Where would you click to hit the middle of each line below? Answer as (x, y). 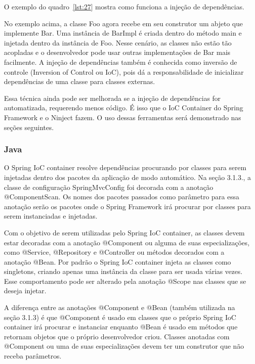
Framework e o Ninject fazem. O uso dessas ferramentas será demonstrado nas (123, 117)
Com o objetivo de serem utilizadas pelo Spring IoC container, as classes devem (125, 232)
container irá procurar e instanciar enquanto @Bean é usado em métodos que (121, 327)
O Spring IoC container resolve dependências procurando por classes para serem (125, 167)
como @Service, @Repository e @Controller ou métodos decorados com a (114, 252)
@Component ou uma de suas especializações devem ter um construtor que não (124, 346)
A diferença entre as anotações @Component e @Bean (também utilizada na (120, 307)
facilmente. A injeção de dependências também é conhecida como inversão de (121, 62)
